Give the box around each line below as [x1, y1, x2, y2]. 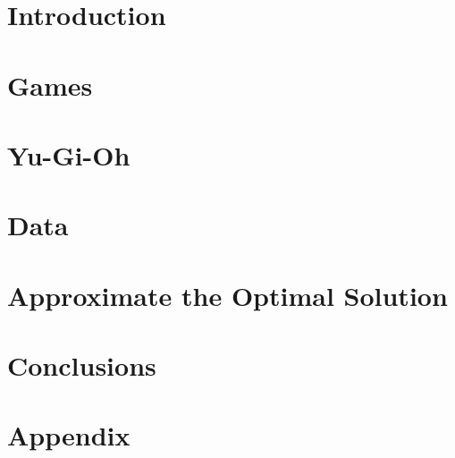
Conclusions [7, 347, 156, 384]
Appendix [7, 417, 131, 454]
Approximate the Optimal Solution [7, 276, 448, 313]
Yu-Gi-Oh [7, 136, 131, 173]
